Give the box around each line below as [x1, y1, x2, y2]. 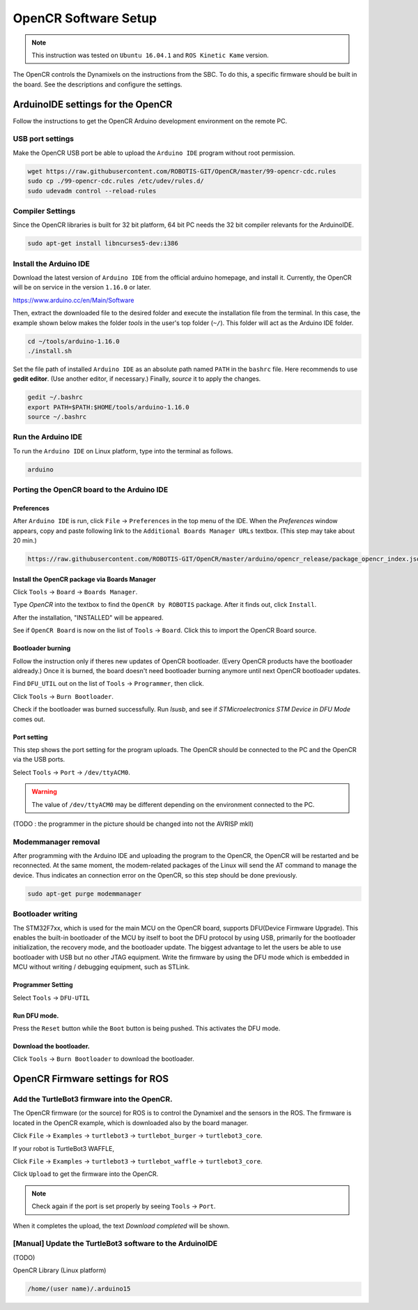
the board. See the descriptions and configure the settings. [13, 80, 183, 89]
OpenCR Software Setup [13, 10, 157, 26]
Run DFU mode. [13, 1011, 59, 1020]
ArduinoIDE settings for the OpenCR [13, 98, 173, 110]
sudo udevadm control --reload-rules [27, 187, 157, 195]
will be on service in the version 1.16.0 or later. [13, 283, 151, 292]
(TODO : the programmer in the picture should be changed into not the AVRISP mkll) [13, 820, 254, 828]
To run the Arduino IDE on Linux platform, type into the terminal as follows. [13, 446, 233, 455]
